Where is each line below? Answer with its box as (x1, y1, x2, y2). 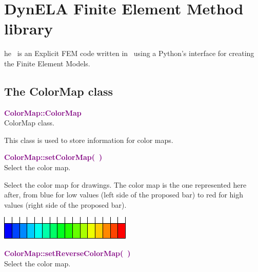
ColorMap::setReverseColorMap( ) (4, 248, 131, 259)
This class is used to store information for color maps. (4, 134, 173, 145)
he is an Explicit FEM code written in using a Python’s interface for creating (4, 48, 254, 59)
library (4, 18, 53, 39)
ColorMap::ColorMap (4, 107, 82, 118)
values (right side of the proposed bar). (4, 199, 127, 210)
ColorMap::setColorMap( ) (4, 152, 103, 162)
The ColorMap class (4, 83, 113, 99)
